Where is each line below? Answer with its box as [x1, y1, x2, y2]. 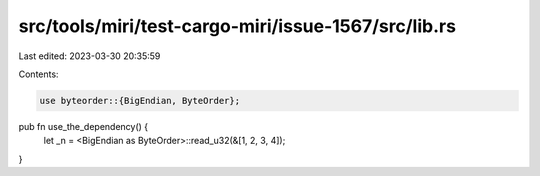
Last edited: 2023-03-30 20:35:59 [18, 50, 161, 62]
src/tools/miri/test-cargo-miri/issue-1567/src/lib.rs [18, 15, 457, 37]
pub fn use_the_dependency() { [18, 120, 149, 132]
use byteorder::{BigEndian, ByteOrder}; [39, 95, 240, 106]
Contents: [18, 68, 59, 80]
